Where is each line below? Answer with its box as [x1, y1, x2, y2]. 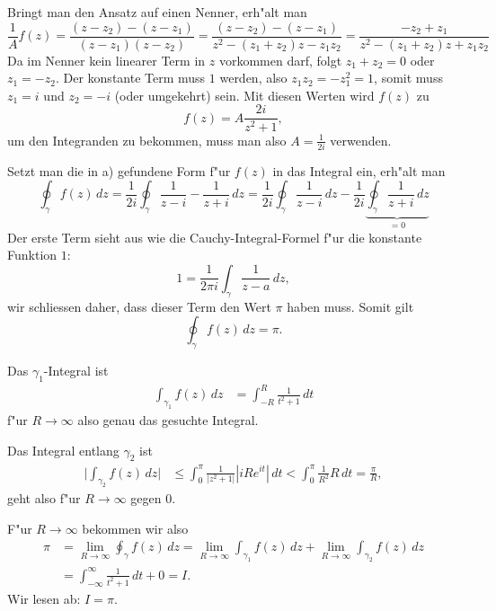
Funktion [7, 245, 58, 264]
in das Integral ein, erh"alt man [272, 161, 446, 180]
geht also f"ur [7, 489, 81, 508]
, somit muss [374, 68, 443, 87]
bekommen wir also [82, 518, 189, 537]
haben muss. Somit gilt [287, 297, 414, 315]
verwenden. [330, 130, 392, 149]
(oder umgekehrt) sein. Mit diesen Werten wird [114, 85, 375, 104]
